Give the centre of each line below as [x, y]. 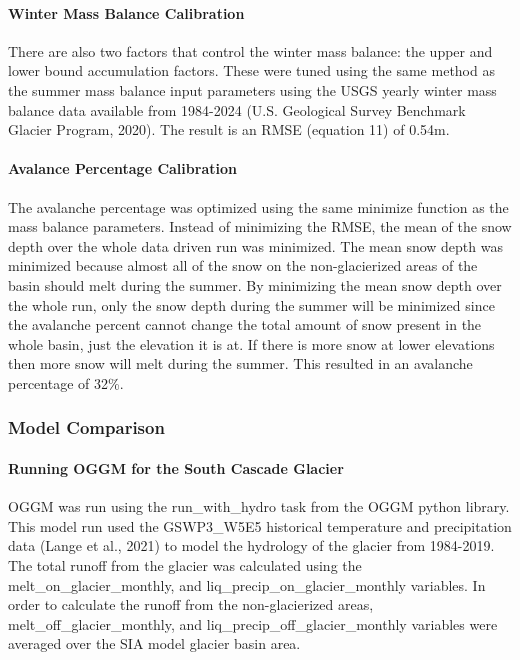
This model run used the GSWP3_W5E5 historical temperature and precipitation [260, 525]
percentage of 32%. [66, 382]
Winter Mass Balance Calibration [126, 12]
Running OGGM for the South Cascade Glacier [176, 467]
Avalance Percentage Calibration [122, 168]
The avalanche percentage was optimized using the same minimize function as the [258, 206]
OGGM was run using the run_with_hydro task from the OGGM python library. [259, 506]
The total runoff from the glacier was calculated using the [185, 564]
